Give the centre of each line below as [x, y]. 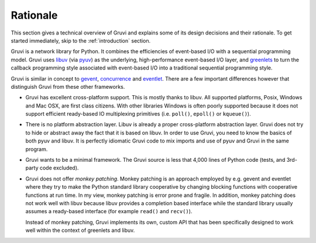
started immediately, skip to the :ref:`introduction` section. [81, 40]
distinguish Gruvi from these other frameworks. [68, 86]
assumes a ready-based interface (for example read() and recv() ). [109, 211]
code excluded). [59, 168]
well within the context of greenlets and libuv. [80, 230]
